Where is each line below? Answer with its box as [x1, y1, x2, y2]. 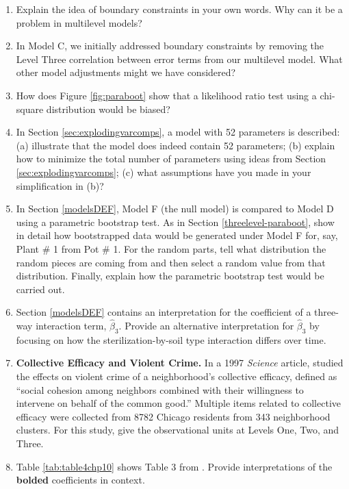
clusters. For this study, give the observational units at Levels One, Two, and [16, 423, 339, 437]
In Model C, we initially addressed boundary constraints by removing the [16, 38, 324, 53]
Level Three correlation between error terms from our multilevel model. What [16, 51, 343, 66]
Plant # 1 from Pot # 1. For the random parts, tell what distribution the [16, 241, 326, 255]
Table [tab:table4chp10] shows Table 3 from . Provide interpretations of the [16, 459, 333, 473]
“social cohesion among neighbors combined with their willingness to [16, 382, 304, 397]
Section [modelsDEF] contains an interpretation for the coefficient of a [16, 305, 311, 319]
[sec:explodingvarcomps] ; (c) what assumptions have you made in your [16, 164, 311, 179]
